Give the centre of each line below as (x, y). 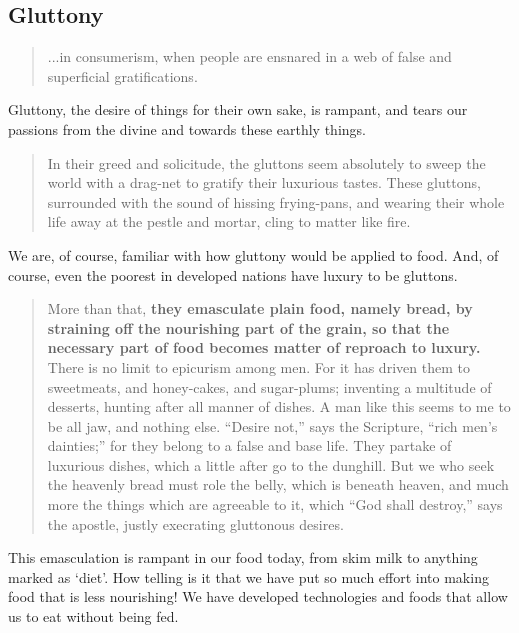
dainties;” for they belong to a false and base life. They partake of (249, 445)
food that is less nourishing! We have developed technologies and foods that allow (258, 596)
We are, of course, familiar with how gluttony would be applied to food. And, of (253, 254)
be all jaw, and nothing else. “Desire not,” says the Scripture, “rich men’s (272, 425)
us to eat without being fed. (93, 616)
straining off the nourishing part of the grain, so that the (248, 327)
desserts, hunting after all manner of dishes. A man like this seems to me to (279, 406)
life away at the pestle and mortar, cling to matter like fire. (229, 221)
